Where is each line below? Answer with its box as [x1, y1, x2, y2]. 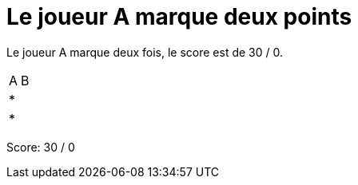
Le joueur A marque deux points [6, 3, 352, 30]
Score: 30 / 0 [6, 140, 75, 154]
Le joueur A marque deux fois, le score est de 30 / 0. [6, 45, 284, 59]
